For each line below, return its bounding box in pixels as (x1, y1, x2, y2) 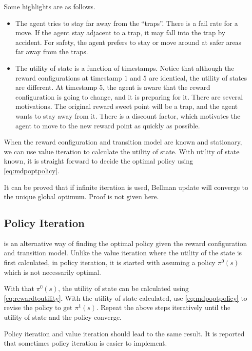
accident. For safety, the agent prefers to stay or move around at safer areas (15, 37, 241, 47)
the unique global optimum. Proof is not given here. (4, 191, 159, 202)
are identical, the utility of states (149, 72, 247, 83)
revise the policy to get (4, 302, 73, 312)
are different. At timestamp (15, 82, 97, 92)
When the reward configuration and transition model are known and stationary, (4, 137, 242, 147)
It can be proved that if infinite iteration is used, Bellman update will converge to (4, 182, 248, 192)
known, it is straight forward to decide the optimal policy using (4, 156, 194, 166)
